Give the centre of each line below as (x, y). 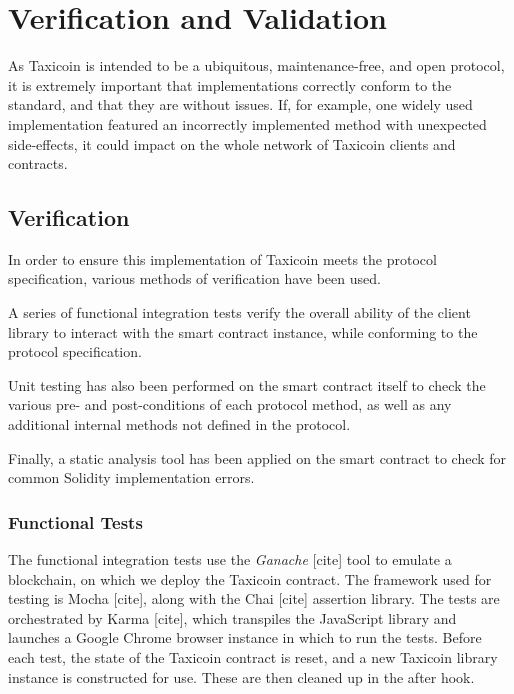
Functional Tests (75, 521)
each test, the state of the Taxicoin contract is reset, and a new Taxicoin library (253, 657)
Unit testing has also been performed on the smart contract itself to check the (247, 384)
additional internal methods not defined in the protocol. (179, 424)
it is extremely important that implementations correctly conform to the (230, 84)
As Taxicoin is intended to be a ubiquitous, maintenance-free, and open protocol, (256, 65)
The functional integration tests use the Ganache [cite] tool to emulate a (230, 559)
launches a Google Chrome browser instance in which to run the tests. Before (245, 637)
